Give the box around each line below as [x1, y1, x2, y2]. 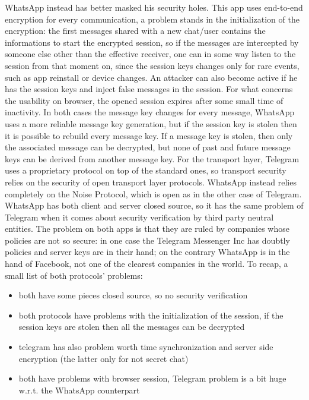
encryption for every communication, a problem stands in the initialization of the [5, 12, 300, 25]
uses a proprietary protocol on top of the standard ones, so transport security [5, 164, 286, 177]
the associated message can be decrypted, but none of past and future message [5, 141, 291, 153]
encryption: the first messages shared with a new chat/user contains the [5, 24, 266, 37]
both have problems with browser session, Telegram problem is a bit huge [18, 372, 286, 385]
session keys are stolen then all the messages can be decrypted [18, 320, 245, 333]
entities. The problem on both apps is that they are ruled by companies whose [5, 222, 289, 235]
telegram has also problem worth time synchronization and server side [18, 341, 273, 353]
